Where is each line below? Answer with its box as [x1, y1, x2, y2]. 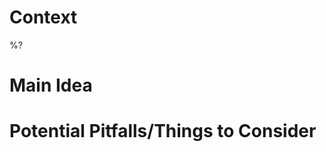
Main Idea [9, 74, 93, 97]
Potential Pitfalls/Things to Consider [9, 120, 317, 143]
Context [9, 6, 78, 29]
